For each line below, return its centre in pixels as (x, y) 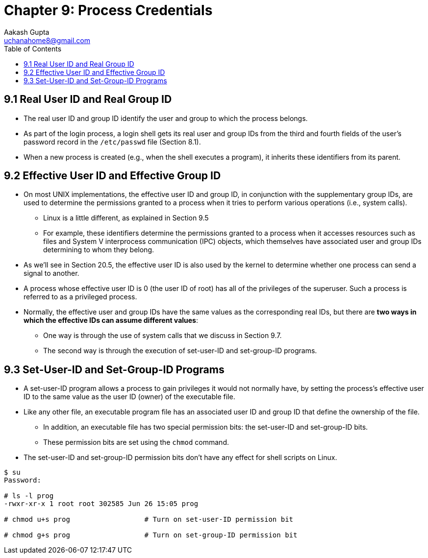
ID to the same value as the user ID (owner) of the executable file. (129, 397)
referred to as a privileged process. (80, 297)
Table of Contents (33, 49)
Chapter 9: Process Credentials (108, 10)
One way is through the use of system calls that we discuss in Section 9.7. (163, 336)
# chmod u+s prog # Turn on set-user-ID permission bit (149, 520)
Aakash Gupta (27, 32)
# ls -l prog (29, 496)
